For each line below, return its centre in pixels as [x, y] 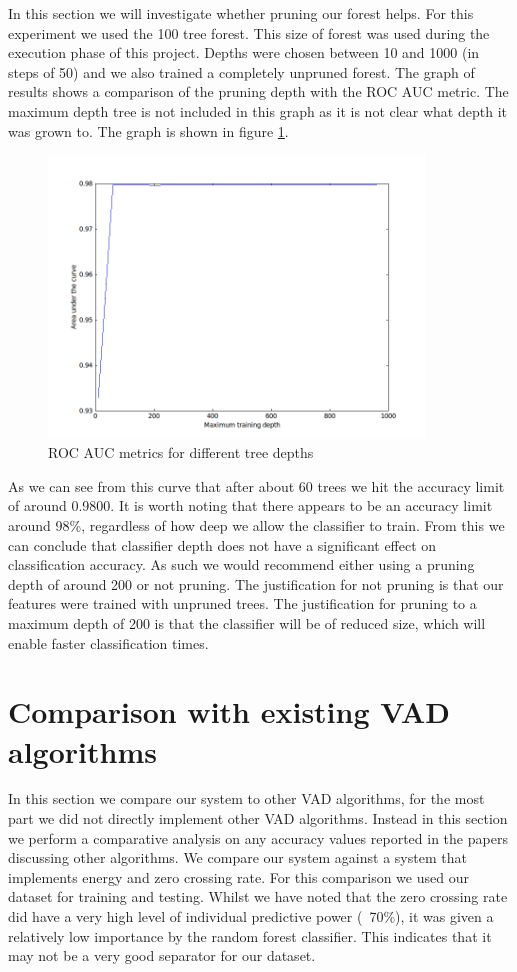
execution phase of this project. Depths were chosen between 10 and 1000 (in [244, 52]
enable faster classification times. [108, 642]
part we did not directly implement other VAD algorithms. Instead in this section [258, 818]
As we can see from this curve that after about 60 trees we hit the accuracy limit [256, 485]
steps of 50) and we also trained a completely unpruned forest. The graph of [241, 71]
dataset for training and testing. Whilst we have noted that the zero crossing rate [258, 896]
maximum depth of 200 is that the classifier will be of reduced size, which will [247, 622]
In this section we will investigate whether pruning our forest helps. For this [241, 13]
